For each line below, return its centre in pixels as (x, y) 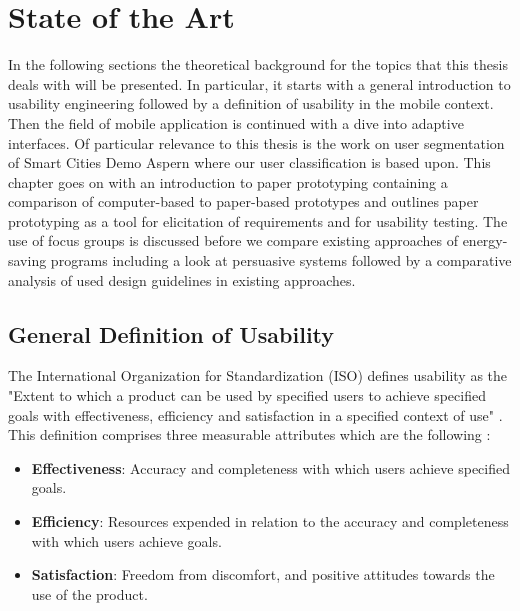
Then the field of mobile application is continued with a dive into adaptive (236, 122)
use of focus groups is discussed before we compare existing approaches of (233, 240)
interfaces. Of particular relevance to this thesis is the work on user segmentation (256, 142)
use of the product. (89, 593)
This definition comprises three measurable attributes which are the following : (249, 434)
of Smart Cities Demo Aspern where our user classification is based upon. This (249, 162)
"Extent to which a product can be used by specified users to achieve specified (247, 395)
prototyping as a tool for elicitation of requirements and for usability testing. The (258, 220)
